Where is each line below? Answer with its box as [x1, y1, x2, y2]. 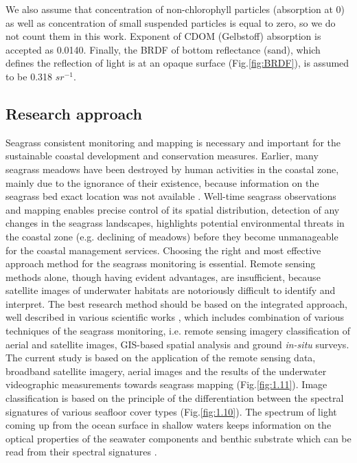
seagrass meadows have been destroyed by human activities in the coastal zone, [5, 161, 339, 176]
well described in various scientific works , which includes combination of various [5, 310, 344, 324]
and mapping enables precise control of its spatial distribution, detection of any [5, 202, 340, 216]
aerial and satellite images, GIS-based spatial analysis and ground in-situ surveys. [5, 337, 349, 351]
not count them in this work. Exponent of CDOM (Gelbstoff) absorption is [5, 29, 321, 43]
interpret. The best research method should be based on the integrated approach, [5, 296, 347, 310]
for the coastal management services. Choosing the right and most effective [5, 242, 321, 257]
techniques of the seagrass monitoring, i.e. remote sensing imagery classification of [5, 324, 351, 338]
